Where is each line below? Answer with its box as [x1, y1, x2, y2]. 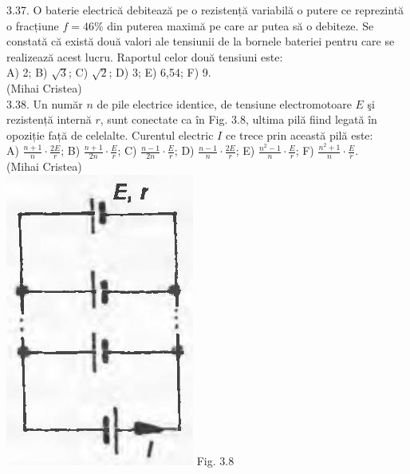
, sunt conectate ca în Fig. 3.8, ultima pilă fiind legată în [100, 111, 377, 128]
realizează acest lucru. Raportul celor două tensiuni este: [6, 48, 283, 65]
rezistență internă [6, 111, 92, 128]
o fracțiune [6, 17, 59, 34]
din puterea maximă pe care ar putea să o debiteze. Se [107, 17, 374, 34]
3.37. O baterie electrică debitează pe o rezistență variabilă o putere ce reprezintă [6, 2, 404, 18]
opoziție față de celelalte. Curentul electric [6, 126, 214, 143]
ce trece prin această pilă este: [225, 126, 373, 143]
